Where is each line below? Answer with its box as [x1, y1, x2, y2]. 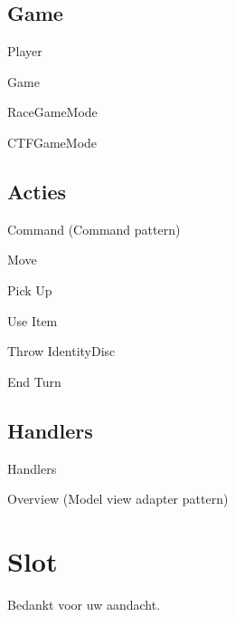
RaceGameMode [7, 102, 98, 121]
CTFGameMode [7, 132, 98, 151]
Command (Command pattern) [7, 219, 181, 238]
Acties [7, 177, 66, 205]
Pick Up [7, 280, 52, 299]
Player [7, 42, 42, 61]
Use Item [7, 311, 58, 330]
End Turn [7, 371, 61, 390]
